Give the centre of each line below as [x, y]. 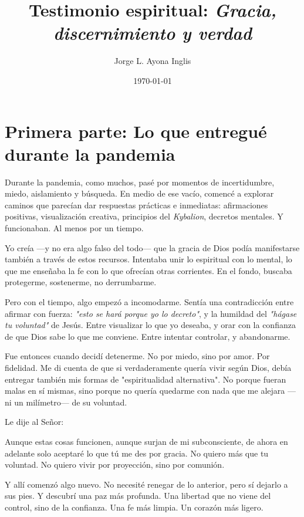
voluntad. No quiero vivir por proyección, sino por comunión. [115, 464]
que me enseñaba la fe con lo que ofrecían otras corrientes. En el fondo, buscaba [148, 270]
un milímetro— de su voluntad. [71, 402]
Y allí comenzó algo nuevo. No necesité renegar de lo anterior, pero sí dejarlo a [146, 484]
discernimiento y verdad [153, 33]
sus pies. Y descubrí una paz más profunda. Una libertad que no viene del [138, 496]
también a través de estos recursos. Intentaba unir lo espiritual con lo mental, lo [148, 259]
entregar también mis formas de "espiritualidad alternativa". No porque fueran [146, 379]
